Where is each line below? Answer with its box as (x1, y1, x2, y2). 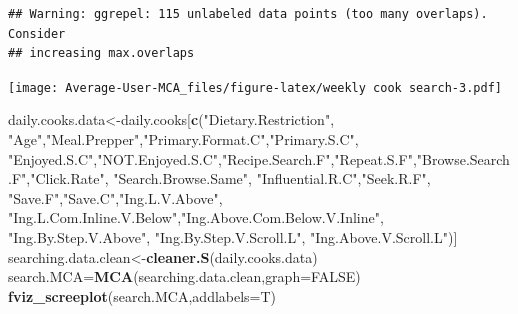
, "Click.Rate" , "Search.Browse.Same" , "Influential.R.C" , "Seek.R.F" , (26, 168, 431, 189)
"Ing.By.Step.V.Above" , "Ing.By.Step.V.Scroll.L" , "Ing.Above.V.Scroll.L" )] (8, 227, 458, 247)
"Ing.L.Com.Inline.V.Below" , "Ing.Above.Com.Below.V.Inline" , (8, 207, 384, 228)
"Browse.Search (416, 148, 510, 169)
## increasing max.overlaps (8, 46, 195, 61)
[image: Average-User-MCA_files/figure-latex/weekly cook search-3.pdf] (8, 80, 502, 95)
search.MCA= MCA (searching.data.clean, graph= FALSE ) (8, 266, 361, 287)
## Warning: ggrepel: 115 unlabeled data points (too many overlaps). (8, 7, 488, 21)
